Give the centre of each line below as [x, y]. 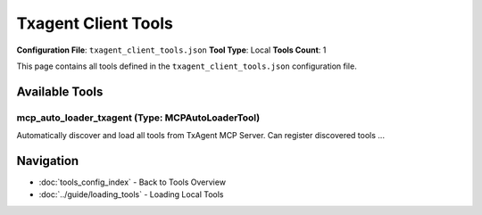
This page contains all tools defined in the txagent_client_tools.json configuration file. [187, 66]
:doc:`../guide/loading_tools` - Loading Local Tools [131, 194]
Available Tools [60, 91]
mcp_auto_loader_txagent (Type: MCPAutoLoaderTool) [138, 118]
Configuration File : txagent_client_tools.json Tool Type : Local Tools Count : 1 [171, 50]
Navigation [48, 161]
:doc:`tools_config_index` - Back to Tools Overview [133, 182]
